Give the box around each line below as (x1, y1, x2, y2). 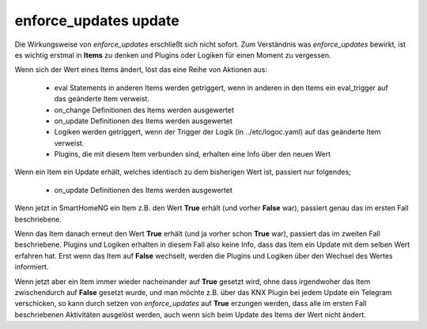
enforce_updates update (14, 12, 179, 29)
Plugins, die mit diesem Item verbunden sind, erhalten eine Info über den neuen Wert (54, 149, 331, 159)
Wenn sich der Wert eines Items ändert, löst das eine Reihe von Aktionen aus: (14, 65, 268, 74)
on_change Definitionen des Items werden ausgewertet (54, 105, 235, 115)
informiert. (14, 262, 49, 272)
